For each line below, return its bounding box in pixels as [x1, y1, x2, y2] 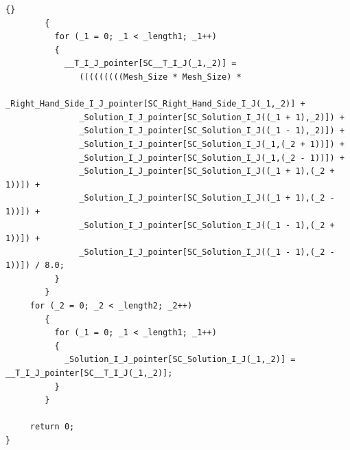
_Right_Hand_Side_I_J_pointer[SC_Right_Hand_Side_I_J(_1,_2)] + [5, 99, 305, 109]
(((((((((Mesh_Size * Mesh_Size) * [79, 71, 242, 82]
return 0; [30, 422, 75, 432]
